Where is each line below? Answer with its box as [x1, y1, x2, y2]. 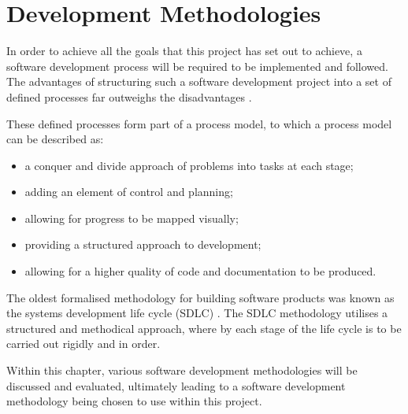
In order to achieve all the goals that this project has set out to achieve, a [6, 43, 362, 59]
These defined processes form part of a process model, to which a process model [6, 115, 392, 131]
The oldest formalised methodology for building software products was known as [6, 289, 395, 305]
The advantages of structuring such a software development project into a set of [6, 73, 391, 90]
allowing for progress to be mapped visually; [24, 209, 239, 226]
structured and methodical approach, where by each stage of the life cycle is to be [6, 320, 402, 336]
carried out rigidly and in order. [6, 335, 161, 352]
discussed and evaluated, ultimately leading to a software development [6, 377, 346, 394]
